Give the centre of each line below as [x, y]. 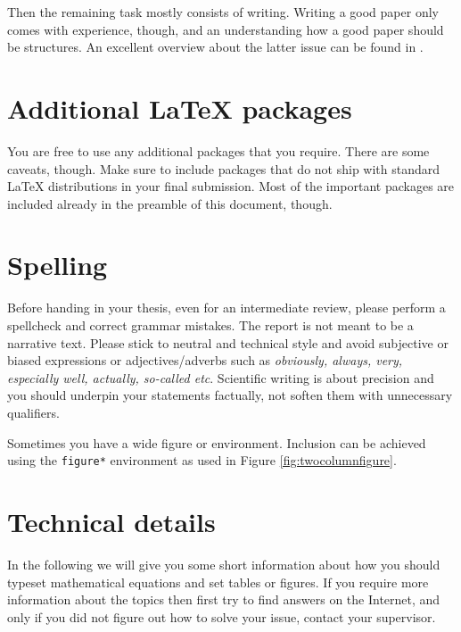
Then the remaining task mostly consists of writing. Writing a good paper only [223, 12]
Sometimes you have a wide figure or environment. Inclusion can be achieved [217, 442]
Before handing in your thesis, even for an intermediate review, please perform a [226, 308]
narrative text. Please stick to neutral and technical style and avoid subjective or [228, 342]
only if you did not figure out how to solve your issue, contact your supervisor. [222, 616]
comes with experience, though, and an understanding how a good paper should [226, 29]
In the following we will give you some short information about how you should [224, 564]
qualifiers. [33, 412]
